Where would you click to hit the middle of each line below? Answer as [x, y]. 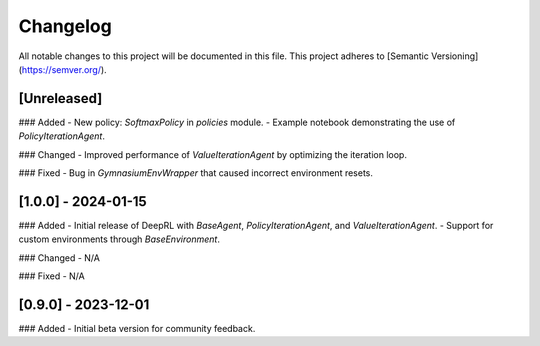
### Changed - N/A [59, 257]
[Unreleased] [60, 98]
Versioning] [454, 56]
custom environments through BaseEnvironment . [119, 239]
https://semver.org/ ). [64, 69]
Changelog [65, 26]
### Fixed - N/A [51, 276]
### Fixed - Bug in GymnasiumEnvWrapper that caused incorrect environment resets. [196, 173]
